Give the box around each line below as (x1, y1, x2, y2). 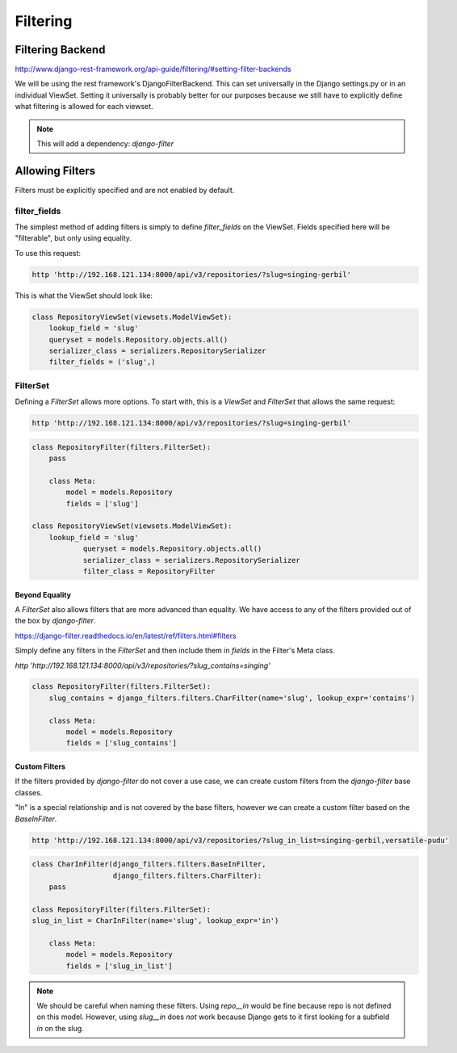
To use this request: (15, 248, 81, 258)
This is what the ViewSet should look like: (15, 291, 153, 300)
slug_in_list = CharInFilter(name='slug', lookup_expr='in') (31, 917, 279, 925)
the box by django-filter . (15, 616, 96, 626)
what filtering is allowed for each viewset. (15, 102, 153, 111)
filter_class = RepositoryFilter (82, 566, 216, 576)
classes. (15, 787, 43, 797)
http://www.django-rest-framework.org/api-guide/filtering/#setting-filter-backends (15, 65, 292, 74)
